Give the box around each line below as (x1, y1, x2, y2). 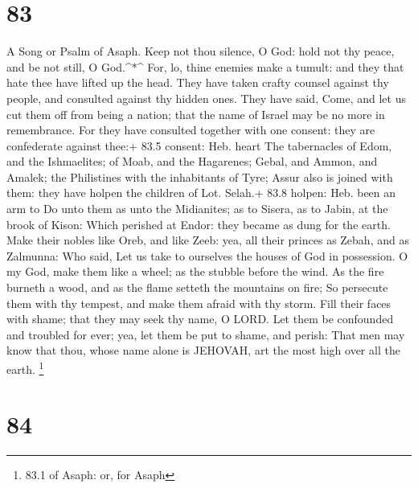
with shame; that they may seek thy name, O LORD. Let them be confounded (6, 310, 394, 327)
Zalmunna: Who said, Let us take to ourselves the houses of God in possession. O (6, 247, 408, 264)
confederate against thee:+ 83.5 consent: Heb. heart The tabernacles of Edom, (6, 137, 392, 154)
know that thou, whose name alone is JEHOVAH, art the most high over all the (6, 342, 400, 359)
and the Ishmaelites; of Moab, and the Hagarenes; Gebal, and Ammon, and (6, 153, 378, 170)
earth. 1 (6, 359, 44, 377)
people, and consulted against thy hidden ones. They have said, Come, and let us (6, 89, 406, 106)
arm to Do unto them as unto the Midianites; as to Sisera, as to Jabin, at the (6, 200, 388, 217)
